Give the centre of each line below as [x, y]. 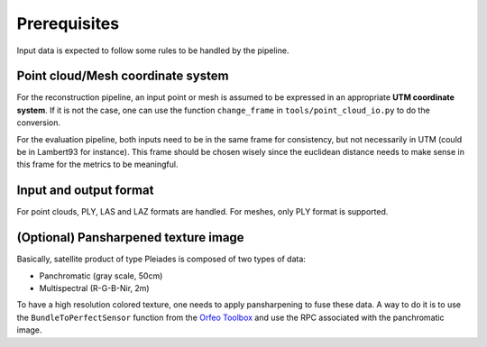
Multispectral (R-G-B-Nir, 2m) [94, 288]
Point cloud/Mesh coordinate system [123, 76]
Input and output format [85, 191]
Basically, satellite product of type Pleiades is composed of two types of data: [161, 259]
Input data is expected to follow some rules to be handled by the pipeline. [153, 50]
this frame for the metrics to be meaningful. [97, 164]
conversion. [38, 123]
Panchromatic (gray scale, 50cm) [101, 276]
